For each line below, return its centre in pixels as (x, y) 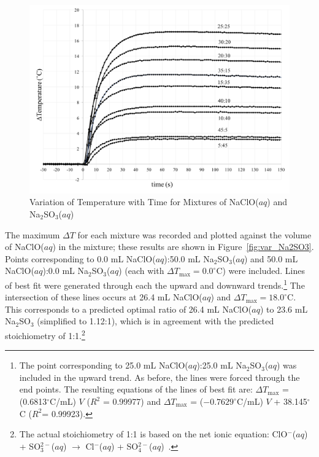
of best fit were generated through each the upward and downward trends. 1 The (155, 284)
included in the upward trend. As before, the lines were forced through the (159, 377)
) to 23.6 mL (284, 309)
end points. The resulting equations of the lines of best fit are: (136, 389)
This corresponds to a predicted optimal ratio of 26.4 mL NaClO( (129, 309)
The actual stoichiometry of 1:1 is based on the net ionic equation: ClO (153, 434)
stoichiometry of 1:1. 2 (45, 334)
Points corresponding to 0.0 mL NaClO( (80, 258)
